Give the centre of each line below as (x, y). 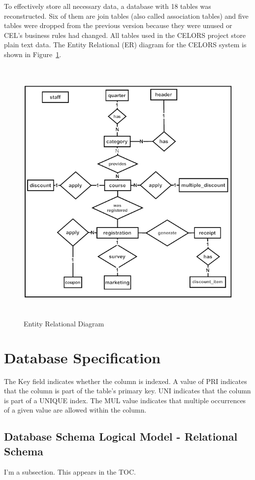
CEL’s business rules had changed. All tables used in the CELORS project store (125, 35)
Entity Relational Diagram (64, 323)
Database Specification (82, 357)
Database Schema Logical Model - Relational (121, 436)
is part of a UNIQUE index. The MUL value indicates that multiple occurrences (125, 400)
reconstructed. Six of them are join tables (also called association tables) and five (126, 16)
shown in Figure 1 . (33, 54)
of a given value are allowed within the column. (75, 410)
